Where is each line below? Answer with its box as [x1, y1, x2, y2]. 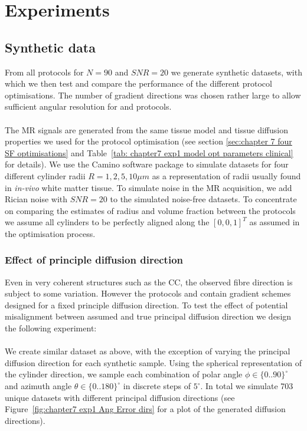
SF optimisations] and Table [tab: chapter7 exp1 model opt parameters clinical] [5, 146, 293, 159]
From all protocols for [5, 65, 84, 78]
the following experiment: [5, 322, 97, 334]
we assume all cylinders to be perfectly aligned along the [5, 216, 210, 228]
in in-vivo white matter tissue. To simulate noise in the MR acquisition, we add [5, 181, 292, 193]
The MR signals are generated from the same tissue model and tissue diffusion [5, 123, 288, 136]
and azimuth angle [5, 380, 72, 392]
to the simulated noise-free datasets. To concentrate [110, 193, 297, 205]
